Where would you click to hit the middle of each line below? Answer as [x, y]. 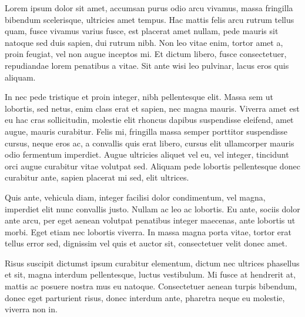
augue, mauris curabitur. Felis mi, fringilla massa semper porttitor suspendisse [146, 131]
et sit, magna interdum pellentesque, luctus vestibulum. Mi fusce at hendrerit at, [150, 274]
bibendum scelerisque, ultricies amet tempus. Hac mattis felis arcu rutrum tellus [150, 19]
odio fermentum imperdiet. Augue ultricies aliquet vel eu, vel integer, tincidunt [147, 154]
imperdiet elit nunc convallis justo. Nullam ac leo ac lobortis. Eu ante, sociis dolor [152, 208]
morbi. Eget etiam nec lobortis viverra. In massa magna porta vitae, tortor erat [148, 231]
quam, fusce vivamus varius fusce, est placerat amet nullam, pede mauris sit [142, 31]
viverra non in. [31, 309]
